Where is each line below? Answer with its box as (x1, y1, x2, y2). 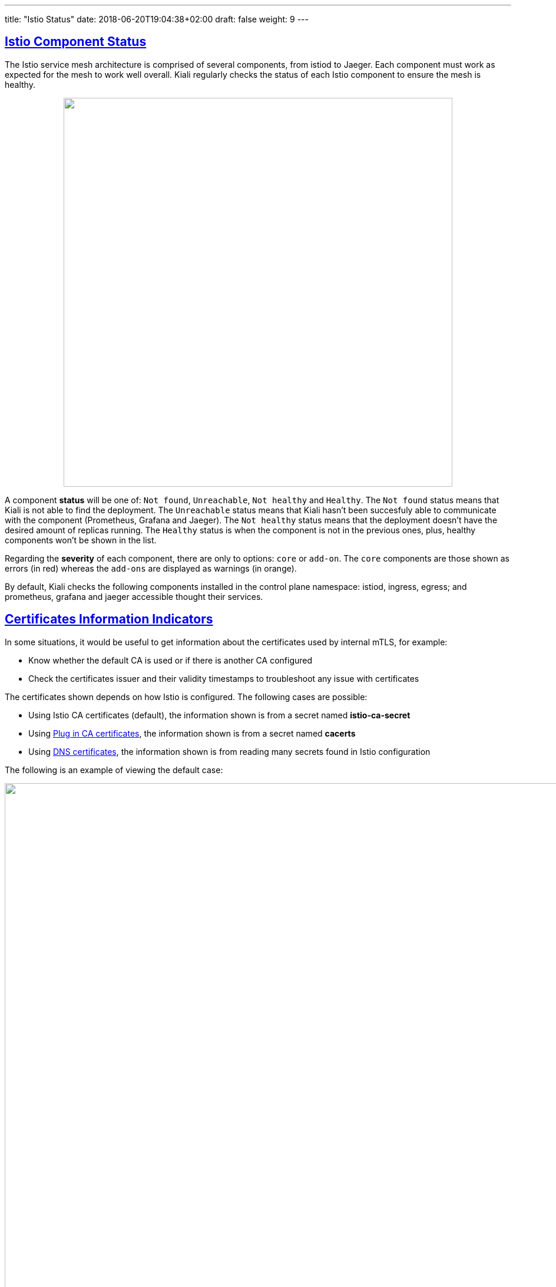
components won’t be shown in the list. (5, 534, 157, 545)
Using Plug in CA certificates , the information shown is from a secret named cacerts (28, 728, 356, 738)
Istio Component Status (5, 34, 147, 49)
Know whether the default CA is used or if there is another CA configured (28, 655, 313, 665)
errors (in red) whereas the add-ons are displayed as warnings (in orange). (5, 563, 297, 573)
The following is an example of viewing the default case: (5, 764, 223, 775)
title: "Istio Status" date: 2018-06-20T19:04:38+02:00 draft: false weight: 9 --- (5, 14, 309, 24)
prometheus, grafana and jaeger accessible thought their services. (5, 591, 263, 602)
